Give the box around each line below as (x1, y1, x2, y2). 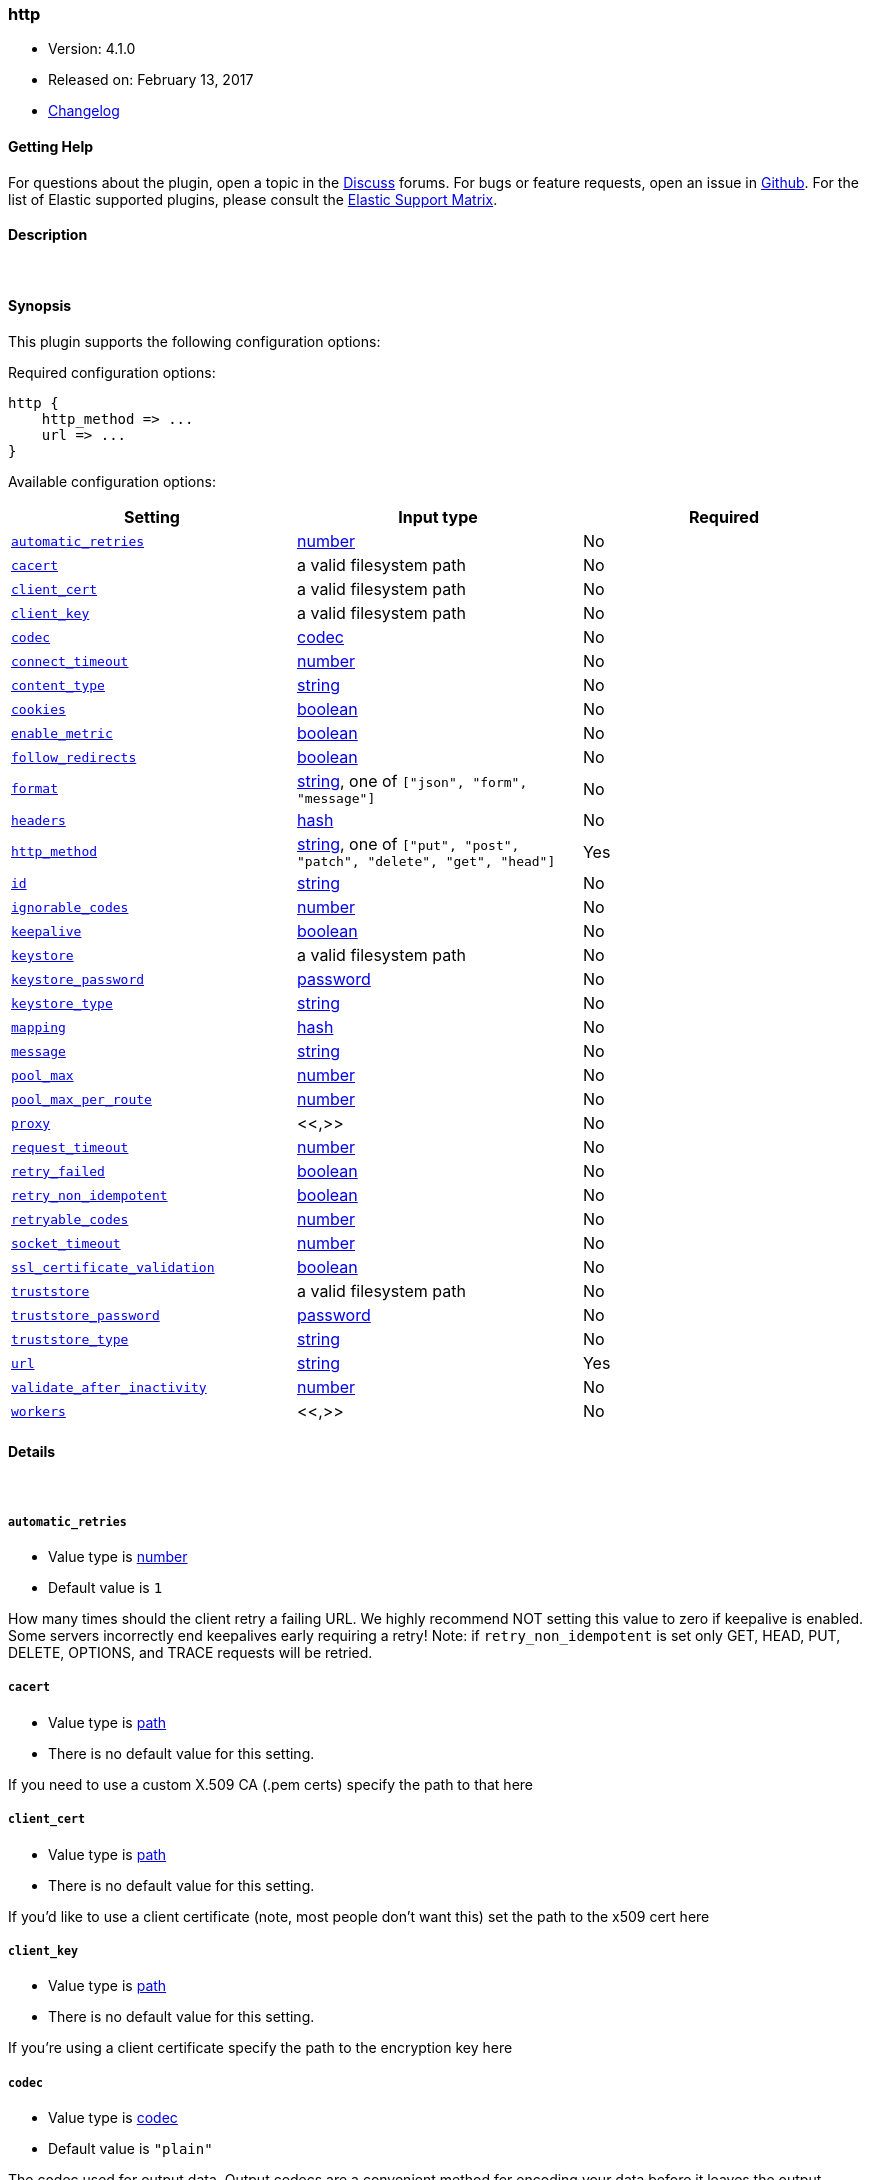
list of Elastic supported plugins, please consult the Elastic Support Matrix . (8, 190, 498, 208)
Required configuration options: (8, 364, 216, 382)
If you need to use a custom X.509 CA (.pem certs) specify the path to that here (8, 1775, 534, 1793)
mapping (11, 1019, 66, 1035)
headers (11, 812, 66, 828)
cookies (11, 701, 66, 717)
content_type (11, 677, 105, 693)
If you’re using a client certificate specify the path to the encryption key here (8, 2039, 513, 2057)
